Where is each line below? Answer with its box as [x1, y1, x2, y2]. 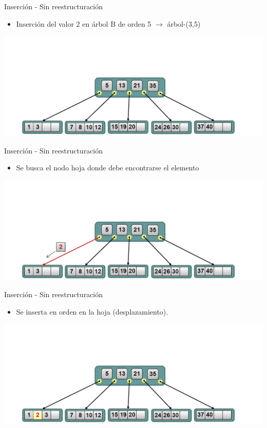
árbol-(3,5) [167, 18, 201, 29]
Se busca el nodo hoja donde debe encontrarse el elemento [16, 162, 199, 173]
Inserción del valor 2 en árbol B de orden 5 [16, 18, 151, 29]
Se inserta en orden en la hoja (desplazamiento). [16, 306, 168, 317]
